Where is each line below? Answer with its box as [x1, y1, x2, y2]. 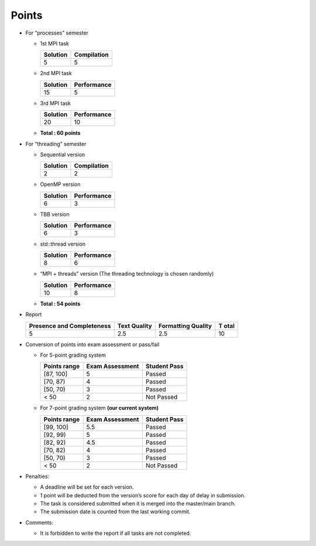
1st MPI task [40, 40, 70, 47]
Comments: [25, 519, 54, 526]
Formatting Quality [158, 321, 212, 330]
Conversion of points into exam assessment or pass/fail [25, 341, 160, 348]
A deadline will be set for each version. [40, 484, 134, 491]
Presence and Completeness [29, 321, 111, 330]
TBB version [40, 211, 70, 218]
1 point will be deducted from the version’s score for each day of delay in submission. [40, 491, 246, 498]
